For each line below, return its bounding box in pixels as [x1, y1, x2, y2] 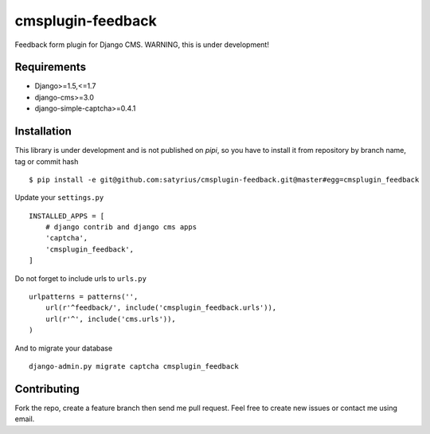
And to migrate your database [14, 343, 113, 353]
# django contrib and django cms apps [45, 223, 197, 232]
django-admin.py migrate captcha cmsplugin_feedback [29, 362, 239, 370]
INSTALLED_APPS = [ [29, 211, 105, 221]
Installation [14, 124, 72, 139]
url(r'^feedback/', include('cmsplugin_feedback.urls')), [45, 303, 277, 312]
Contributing [14, 382, 80, 396]
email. [14, 414, 35, 424]
